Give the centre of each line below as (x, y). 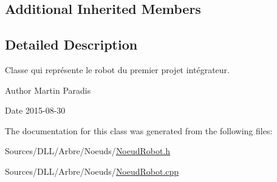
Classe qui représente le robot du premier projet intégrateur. (117, 69)
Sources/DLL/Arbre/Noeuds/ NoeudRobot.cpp (92, 171)
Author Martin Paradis (48, 90)
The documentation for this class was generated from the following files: (139, 130)
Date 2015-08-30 (35, 110)
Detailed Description (71, 44)
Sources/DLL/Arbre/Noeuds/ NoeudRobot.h (88, 151)
